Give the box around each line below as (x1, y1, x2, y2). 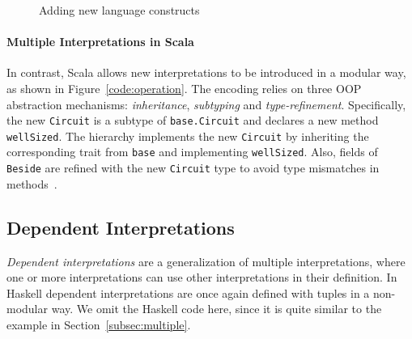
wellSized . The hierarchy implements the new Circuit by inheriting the (6, 127, 369, 144)
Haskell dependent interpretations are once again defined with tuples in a (6, 284, 370, 301)
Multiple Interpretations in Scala (6, 33, 194, 50)
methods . (6, 175, 57, 192)
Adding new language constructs (39, 2, 200, 18)
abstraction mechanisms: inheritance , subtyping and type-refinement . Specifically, (6, 95, 406, 112)
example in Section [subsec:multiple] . (6, 316, 191, 333)
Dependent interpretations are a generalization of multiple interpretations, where (6, 252, 406, 269)
